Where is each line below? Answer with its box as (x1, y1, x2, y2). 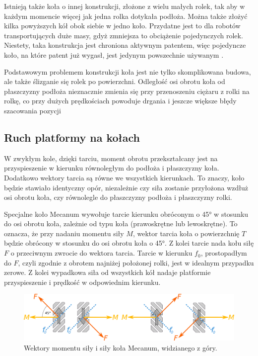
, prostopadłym (200, 248, 247, 258)
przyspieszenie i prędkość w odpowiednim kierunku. (4, 276, 161, 287)
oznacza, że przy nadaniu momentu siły (4, 228, 124, 238)
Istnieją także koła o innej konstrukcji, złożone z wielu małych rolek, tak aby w (4, 1, 245, 11)
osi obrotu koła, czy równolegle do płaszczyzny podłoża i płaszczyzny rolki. (4, 192, 232, 202)
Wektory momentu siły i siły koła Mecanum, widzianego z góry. (24, 343, 217, 353)
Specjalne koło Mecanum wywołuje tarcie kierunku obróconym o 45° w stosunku (4, 208, 249, 219)
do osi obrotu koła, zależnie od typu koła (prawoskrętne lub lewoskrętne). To (4, 218, 238, 229)
